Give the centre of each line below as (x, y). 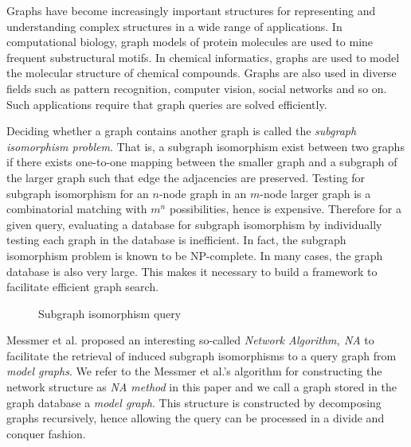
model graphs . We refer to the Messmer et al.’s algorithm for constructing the (194, 371)
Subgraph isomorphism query (110, 313)
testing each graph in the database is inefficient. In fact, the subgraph (176, 240)
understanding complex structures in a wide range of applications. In (174, 26)
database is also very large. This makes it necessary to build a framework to (192, 271)
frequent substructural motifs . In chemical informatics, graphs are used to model (203, 57)
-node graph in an (203, 193)
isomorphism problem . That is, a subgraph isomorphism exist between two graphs (205, 146)
